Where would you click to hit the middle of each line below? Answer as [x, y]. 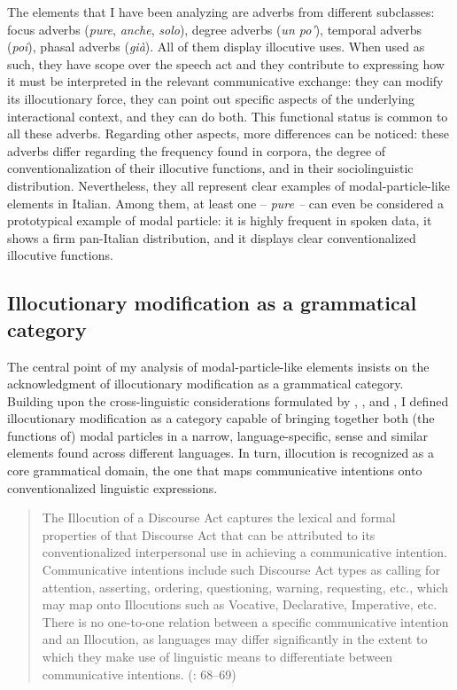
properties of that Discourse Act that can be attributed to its [209, 534]
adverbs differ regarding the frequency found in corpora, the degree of [197, 150]
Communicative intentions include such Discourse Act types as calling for [241, 570]
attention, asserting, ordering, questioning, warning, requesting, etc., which [245, 587]
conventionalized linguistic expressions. [112, 487]
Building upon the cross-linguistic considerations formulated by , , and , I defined [228, 400]
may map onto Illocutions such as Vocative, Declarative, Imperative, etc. [240, 604]
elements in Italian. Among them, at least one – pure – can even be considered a [225, 203]
